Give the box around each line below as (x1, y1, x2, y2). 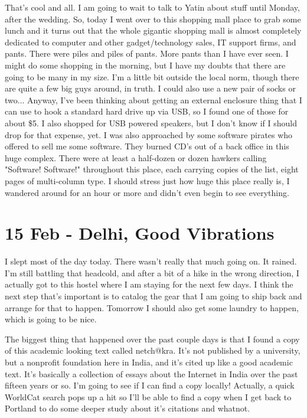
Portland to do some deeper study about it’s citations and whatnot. (5, 402, 250, 414)
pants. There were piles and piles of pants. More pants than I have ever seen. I (5, 47, 289, 60)
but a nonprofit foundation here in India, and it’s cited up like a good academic (5, 355, 293, 368)
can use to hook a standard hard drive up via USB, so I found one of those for (5, 105, 289, 117)
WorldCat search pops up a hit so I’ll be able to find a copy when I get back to (5, 390, 292, 403)
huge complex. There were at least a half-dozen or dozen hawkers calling (5, 151, 267, 164)
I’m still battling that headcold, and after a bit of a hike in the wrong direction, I (5, 266, 299, 279)
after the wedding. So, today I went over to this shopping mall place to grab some (5, 12, 301, 25)
